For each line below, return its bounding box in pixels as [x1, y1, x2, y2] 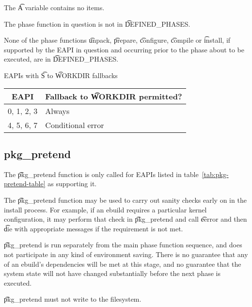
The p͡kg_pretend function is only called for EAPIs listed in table [4, 169, 199, 179]
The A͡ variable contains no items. [4, 2, 105, 12]
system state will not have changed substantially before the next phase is [4, 268, 220, 278]
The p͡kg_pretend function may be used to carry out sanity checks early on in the [4, 194, 247, 205]
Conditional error [45, 119, 104, 130]
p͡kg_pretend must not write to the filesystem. [4, 294, 142, 304]
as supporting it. [47, 178, 97, 189]
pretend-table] [4, 178, 46, 189]
